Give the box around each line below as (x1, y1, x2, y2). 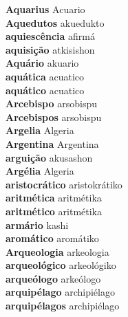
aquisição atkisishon (6, 42, 95, 56)
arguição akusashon (6, 150, 93, 164)
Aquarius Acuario (6, 2, 85, 16)
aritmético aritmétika (6, 204, 103, 218)
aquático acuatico (6, 83, 85, 97)
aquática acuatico (6, 69, 85, 83)
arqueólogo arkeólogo (6, 271, 101, 285)
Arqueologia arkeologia (6, 244, 109, 259)
